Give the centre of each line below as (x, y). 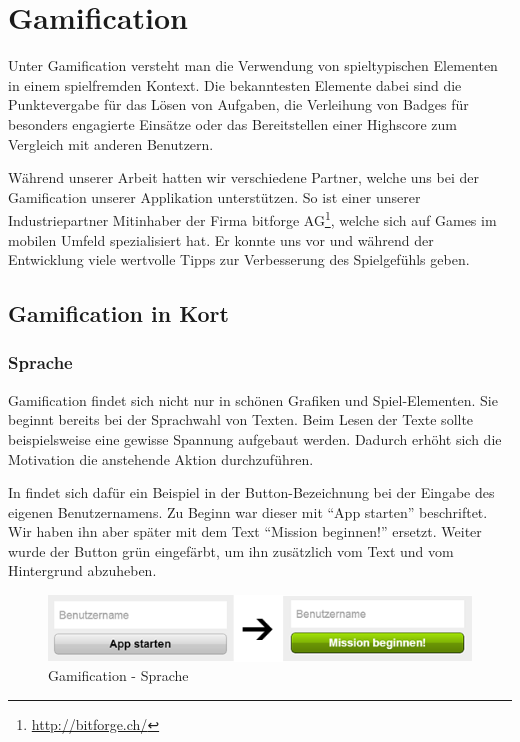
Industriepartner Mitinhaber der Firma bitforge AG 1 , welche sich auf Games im (252, 218)
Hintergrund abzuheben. (82, 570)
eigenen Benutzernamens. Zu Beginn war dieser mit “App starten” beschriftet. (248, 511)
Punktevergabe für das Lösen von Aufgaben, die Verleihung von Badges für (238, 104)
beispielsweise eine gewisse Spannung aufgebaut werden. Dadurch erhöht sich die (255, 438)
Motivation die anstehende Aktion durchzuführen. (161, 458)
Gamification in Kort (118, 313)
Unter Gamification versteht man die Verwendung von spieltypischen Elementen (253, 65)
